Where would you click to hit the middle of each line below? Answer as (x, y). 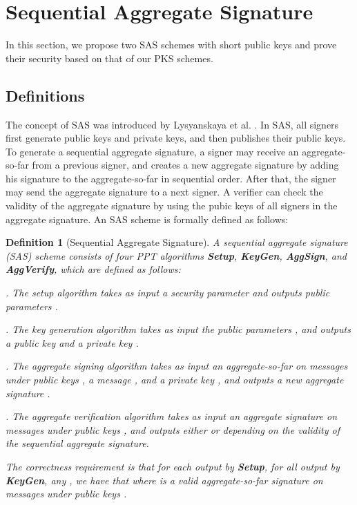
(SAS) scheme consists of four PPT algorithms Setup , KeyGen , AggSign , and (176, 255)
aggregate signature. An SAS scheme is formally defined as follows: (147, 219)
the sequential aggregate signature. (77, 443)
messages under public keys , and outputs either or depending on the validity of (173, 429)
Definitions (45, 95)
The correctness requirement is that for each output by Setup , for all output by (173, 466)
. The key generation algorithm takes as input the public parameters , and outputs (178, 329)
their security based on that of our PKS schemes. (109, 58)
